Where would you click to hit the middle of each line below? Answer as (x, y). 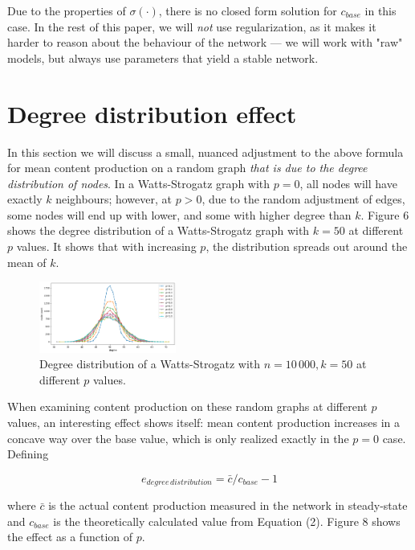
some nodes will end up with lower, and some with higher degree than (179, 214)
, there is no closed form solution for (248, 10)
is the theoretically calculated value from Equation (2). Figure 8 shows (227, 521)
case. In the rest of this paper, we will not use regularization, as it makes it (192, 26)
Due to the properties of (67, 10)
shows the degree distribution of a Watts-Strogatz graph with (159, 230)
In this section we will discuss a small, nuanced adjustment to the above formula (205, 152)
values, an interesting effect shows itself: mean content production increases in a (204, 423)
